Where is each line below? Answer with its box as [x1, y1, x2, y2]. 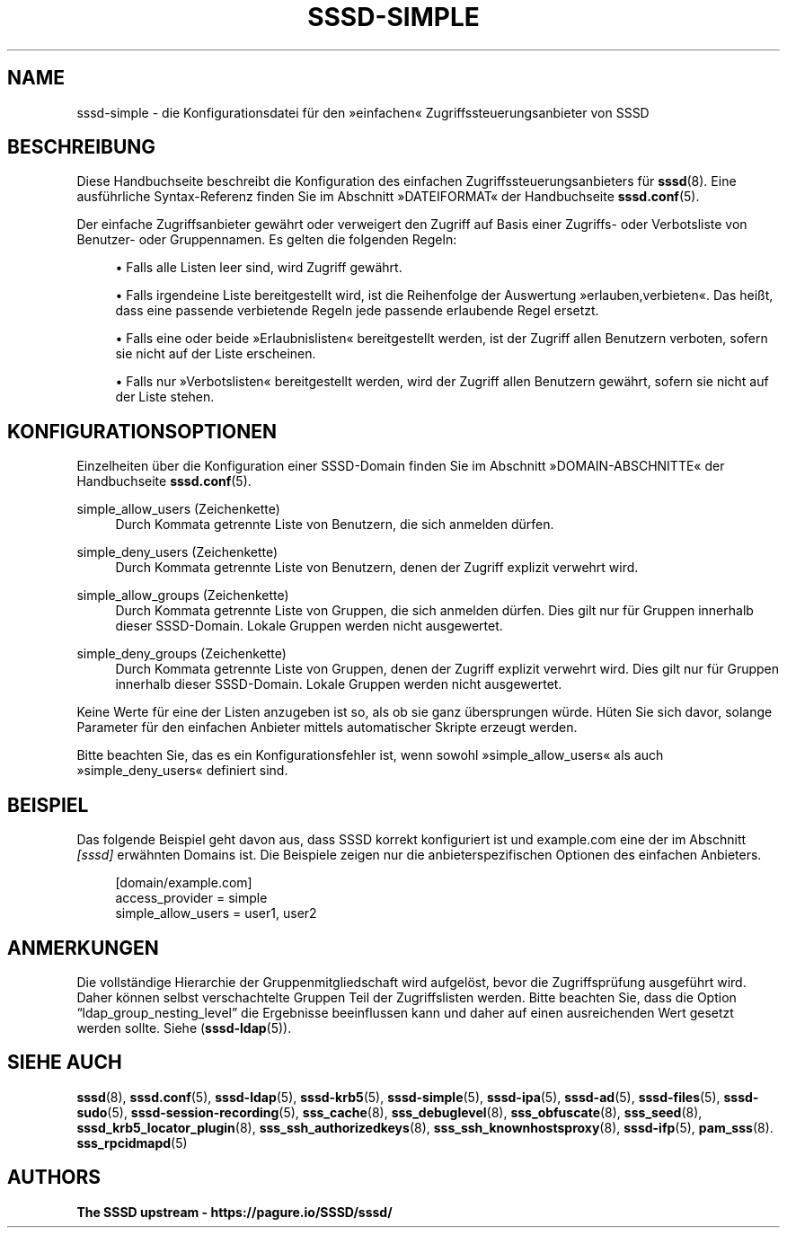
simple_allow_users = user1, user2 [115, 905, 317, 922]
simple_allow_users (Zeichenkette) [76, 501, 280, 517]
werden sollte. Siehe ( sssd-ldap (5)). [76, 1019, 292, 1036]
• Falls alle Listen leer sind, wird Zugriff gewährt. [115, 260, 402, 276]
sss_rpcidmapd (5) [76, 1134, 188, 1151]
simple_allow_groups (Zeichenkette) [76, 587, 289, 604]
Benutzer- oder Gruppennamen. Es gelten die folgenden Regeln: [76, 232, 457, 248]
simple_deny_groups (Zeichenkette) [76, 646, 287, 662]
